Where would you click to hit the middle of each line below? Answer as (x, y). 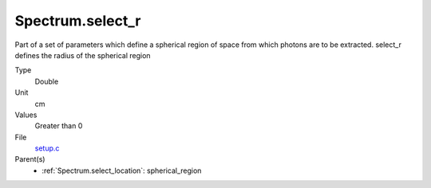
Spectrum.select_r (78, 21)
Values (26, 115)
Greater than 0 (59, 126)
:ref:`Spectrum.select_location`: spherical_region (122, 170)
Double (47, 81)
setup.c (47, 148)
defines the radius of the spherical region (83, 55)
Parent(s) (30, 159)
